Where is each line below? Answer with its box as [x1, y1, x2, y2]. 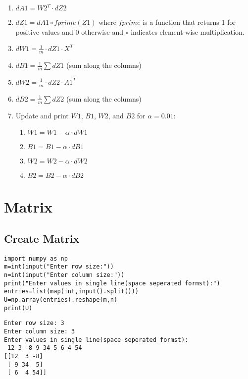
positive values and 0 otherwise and [15, 26, 124, 37]
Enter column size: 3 [4, 327, 75, 335]
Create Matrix [4, 230, 80, 246]
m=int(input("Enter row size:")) [4, 263, 114, 271]
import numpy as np [4, 255, 68, 262]
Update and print [15, 110, 69, 120]
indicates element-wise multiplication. [131, 26, 245, 37]
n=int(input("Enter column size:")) [4, 271, 125, 278]
